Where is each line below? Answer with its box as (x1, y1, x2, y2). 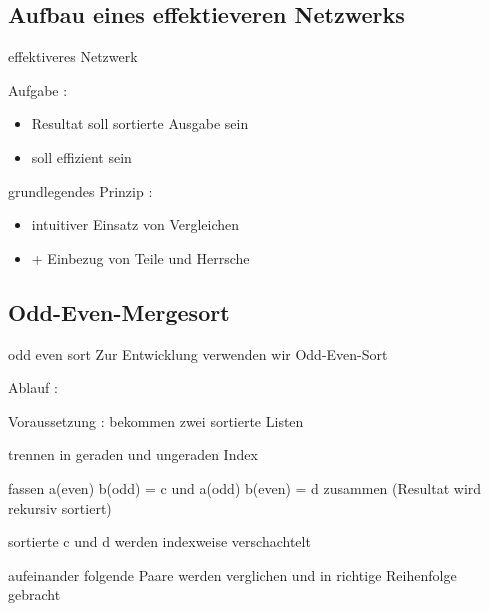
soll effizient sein (31, 146, 132, 167)
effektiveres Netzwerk (8, 46, 138, 67)
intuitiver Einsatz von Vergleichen (31, 214, 240, 235)
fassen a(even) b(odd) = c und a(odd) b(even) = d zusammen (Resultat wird (8, 477, 482, 498)
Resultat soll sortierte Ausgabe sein (31, 113, 249, 134)
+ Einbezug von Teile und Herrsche (31, 247, 250, 268)
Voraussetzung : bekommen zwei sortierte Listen (8, 410, 304, 431)
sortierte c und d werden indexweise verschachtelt (8, 531, 311, 552)
